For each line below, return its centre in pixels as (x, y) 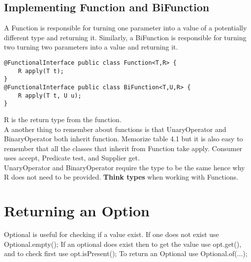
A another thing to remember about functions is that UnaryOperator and (115, 129)
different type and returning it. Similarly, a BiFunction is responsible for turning (125, 37)
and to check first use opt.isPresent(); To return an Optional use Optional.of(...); (126, 253)
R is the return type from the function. (63, 119)
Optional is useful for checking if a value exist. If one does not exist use (111, 234)
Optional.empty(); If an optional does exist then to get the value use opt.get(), (123, 244)
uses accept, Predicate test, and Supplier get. (72, 158)
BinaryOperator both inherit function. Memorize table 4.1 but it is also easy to (124, 139)
